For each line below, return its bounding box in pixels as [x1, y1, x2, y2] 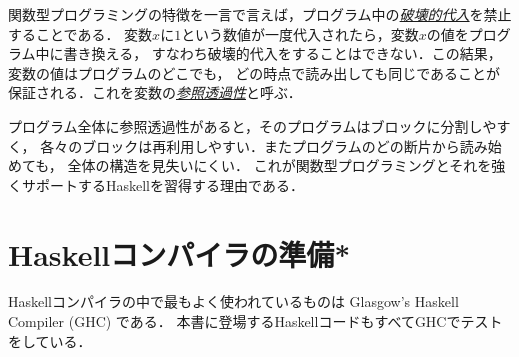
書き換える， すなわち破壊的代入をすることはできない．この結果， [63, 43, 502, 64]
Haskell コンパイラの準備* [8, 233, 351, 274]
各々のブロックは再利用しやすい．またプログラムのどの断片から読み [40, 135, 488, 156]
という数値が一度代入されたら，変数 [181, 23, 419, 44]
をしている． [8, 330, 92, 351]
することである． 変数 [8, 23, 153, 44]
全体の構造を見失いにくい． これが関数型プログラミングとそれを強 [67, 155, 506, 176]
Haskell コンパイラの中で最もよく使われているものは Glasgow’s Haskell [8, 291, 459, 312]
